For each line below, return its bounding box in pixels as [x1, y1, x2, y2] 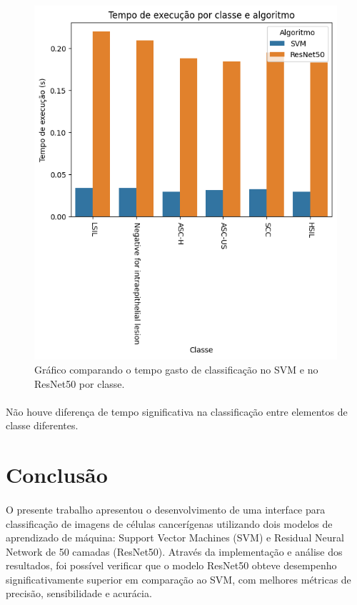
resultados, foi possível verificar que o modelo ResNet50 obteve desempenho [6, 558, 337, 573]
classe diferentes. [6, 418, 79, 433]
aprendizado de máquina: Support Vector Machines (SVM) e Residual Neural [6, 530, 344, 545]
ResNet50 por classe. [34, 376, 125, 391]
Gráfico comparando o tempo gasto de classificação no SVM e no [34, 361, 318, 376]
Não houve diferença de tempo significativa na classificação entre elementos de [6, 404, 348, 419]
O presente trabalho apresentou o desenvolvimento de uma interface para [6, 501, 326, 516]
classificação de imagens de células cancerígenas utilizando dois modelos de [6, 516, 333, 531]
